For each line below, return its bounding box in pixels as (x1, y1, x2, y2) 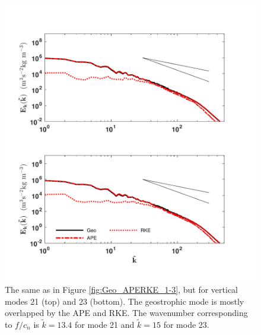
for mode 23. (163, 318, 209, 330)
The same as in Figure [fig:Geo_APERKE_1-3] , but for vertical (5, 283, 238, 295)
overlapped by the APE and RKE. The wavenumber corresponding (5, 306, 248, 319)
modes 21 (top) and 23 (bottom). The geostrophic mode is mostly (5, 295, 244, 307)
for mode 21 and (74, 318, 135, 330)
